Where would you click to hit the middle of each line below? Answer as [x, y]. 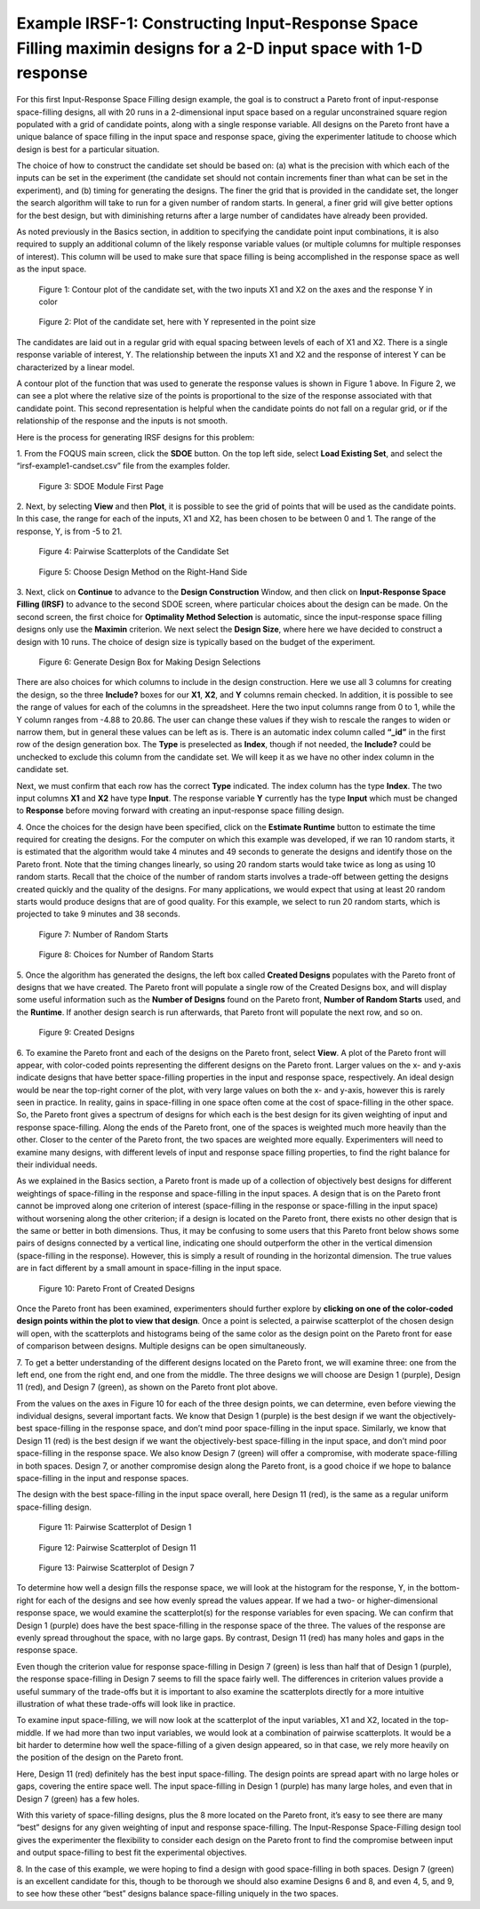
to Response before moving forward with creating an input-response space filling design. [180, 810]
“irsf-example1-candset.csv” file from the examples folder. [123, 466]
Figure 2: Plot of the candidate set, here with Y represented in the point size [177, 322]
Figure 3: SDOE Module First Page [101, 486]
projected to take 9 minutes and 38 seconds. [99, 914]
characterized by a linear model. [76, 367]
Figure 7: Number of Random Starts [104, 934]
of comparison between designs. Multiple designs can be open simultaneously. [161, 1346]
